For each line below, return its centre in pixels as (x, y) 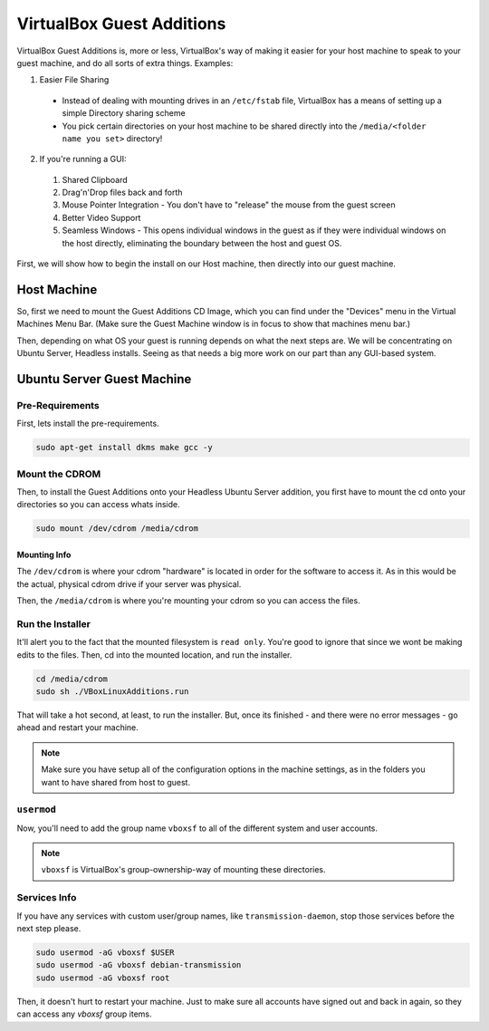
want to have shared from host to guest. (115, 782)
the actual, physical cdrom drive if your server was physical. (129, 583)
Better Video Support (101, 217)
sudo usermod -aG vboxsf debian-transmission (139, 965)
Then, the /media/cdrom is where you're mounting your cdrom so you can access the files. (189, 601)
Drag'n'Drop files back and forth (122, 193)
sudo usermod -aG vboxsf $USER (105, 953)
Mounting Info (44, 554)
